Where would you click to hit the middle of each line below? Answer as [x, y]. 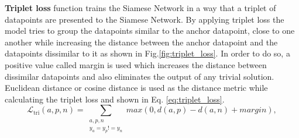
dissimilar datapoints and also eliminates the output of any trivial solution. [140, 76]
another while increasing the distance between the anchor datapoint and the [141, 42]
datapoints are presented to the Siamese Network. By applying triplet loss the [145, 19]
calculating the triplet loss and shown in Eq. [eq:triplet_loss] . [115, 99]
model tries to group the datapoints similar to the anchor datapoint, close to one [150, 31]
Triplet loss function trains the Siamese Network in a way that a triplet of [140, 8]
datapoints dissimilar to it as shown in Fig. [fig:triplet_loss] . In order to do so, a [147, 53]
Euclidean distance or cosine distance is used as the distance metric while [136, 88]
